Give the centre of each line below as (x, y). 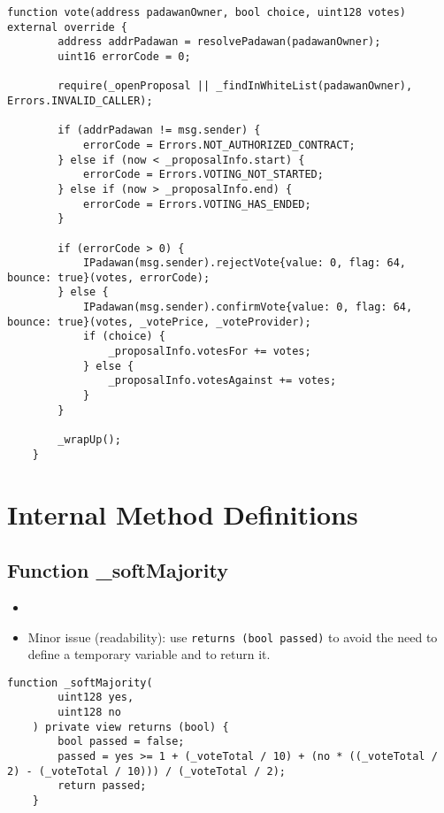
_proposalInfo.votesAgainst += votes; (222, 381)
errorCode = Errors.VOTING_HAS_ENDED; (197, 204)
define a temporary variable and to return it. (149, 654)
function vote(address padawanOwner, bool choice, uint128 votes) (207, 12)
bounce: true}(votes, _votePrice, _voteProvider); (159, 322)
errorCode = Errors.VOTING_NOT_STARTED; (203, 175)
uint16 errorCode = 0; (124, 56)
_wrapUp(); (89, 440)
